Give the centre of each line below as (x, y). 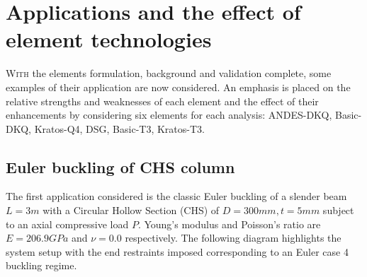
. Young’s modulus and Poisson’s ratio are (229, 224)
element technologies (109, 39)
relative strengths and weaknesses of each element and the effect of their (162, 101)
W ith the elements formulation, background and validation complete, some (169, 73)
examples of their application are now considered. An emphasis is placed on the (178, 87)
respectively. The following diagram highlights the (233, 238)
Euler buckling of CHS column (120, 166)
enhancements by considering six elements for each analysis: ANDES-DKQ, (169, 115)
